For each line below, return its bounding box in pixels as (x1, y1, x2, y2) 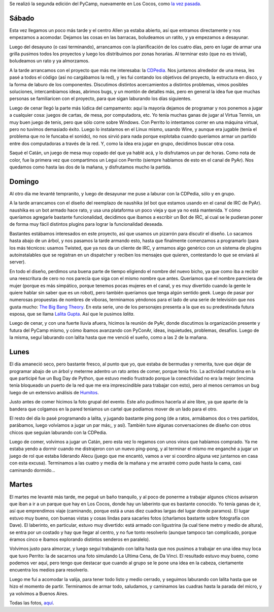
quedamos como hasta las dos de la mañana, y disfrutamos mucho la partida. (9, 164, 172, 170)
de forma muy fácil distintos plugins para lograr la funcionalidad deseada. (9, 221, 163, 227)
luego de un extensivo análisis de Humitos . (9, 389, 99, 395)
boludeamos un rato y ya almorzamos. (9, 58, 90, 64)
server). (9, 259, 26, 265)
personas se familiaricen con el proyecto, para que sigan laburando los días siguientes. (9, 95, 192, 101)
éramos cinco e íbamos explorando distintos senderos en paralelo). (9, 536, 150, 542)
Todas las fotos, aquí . (9, 600, 54, 606)
